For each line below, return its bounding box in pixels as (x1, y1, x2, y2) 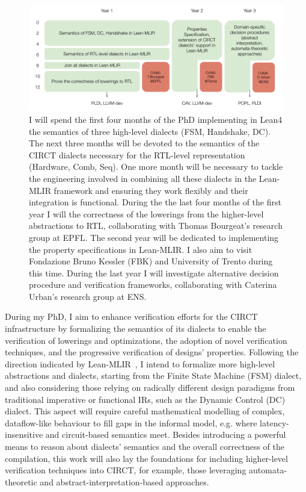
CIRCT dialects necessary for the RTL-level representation (29, 148, 245, 161)
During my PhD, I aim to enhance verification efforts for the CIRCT (5, 310, 258, 323)
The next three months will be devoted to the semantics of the (29, 137, 260, 149)
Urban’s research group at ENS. (29, 290, 147, 302)
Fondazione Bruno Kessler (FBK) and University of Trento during (29, 255, 273, 267)
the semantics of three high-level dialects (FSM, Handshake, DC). (29, 125, 271, 137)
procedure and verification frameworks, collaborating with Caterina (29, 278, 277, 291)
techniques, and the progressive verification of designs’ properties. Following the (5, 346, 299, 358)
